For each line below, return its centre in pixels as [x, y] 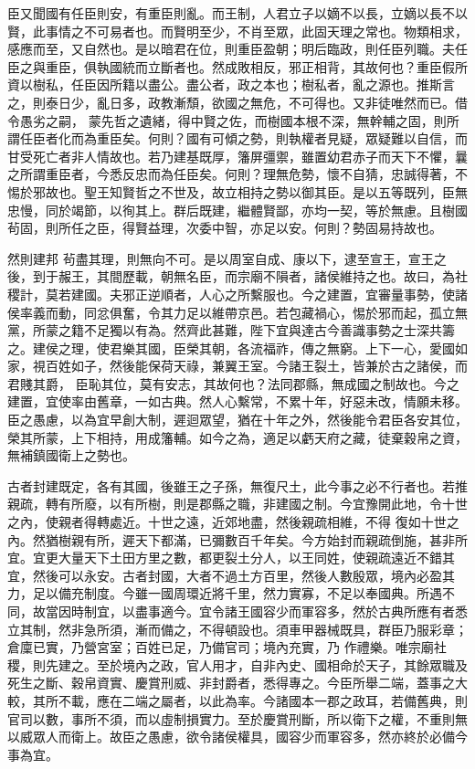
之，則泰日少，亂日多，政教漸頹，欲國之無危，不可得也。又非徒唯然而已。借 [237, 102]
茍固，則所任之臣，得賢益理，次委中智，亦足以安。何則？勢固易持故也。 [225, 228]
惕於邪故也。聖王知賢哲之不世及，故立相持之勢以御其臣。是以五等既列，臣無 [237, 191]
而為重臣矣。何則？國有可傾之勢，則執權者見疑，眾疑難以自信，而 [269, 138]
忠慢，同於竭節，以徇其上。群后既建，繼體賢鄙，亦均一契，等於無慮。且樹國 [237, 210]
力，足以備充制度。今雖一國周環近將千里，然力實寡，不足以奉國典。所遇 [225, 593]
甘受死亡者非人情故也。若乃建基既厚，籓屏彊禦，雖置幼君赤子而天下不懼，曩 [237, 156]
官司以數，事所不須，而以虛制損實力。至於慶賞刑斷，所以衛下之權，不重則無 [237, 718]
